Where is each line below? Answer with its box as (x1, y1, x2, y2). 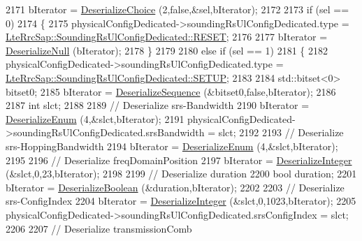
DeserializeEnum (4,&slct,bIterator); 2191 (6, 111, 184, 126)
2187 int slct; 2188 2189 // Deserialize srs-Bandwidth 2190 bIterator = (6, 98, 310, 112)
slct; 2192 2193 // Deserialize (218, 125, 344, 140)
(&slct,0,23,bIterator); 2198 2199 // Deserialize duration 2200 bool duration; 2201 (6, 166, 357, 181)
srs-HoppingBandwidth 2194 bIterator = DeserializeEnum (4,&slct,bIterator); (6, 138, 338, 153)
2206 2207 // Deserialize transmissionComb (6, 221, 192, 235)
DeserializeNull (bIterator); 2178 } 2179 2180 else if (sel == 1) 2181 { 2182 (6, 43, 328, 57)
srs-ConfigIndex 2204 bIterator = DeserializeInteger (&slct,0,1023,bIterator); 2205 (6, 193, 356, 208)
